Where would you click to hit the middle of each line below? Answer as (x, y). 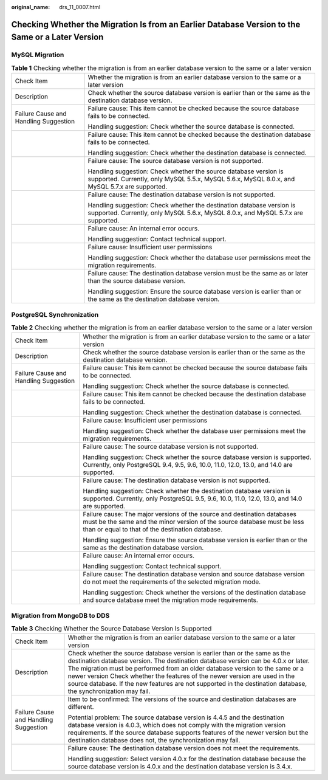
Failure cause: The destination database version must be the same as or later (198, 274)
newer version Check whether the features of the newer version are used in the (181, 676)
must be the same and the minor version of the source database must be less (193, 522)
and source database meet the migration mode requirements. (170, 600)
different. (81, 707)
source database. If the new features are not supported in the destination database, (187, 684)
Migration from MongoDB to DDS (60, 615)
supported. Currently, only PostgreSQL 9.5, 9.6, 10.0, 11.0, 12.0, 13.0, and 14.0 (193, 499)
